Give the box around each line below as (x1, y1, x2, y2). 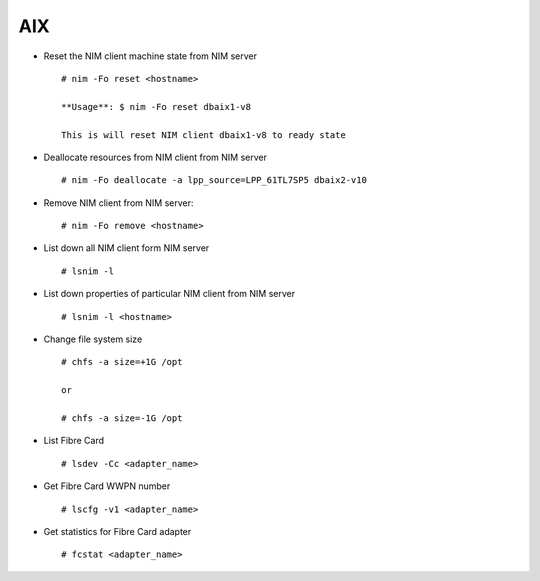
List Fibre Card (43, 435, 105, 447)
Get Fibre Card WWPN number (43, 480, 171, 492)
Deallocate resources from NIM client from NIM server (43, 151, 267, 163)
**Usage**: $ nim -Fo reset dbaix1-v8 (61, 101, 252, 112)
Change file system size (43, 333, 143, 345)
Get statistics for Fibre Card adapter (43, 525, 192, 537)
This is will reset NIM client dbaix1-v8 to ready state (61, 129, 347, 140)
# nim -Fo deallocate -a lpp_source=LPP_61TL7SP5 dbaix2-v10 (61, 175, 367, 186)
